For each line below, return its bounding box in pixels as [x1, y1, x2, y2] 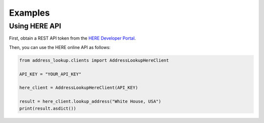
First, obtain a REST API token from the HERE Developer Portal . [9, 35, 136, 41]
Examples [9, 7, 50, 18]
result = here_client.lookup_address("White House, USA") [19, 98, 161, 104]
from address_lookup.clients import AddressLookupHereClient [19, 57, 169, 63]
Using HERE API [9, 22, 61, 30]
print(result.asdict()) [19, 105, 77, 111]
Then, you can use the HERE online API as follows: [9, 44, 111, 50]
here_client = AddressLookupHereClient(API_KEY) [19, 85, 138, 91]
